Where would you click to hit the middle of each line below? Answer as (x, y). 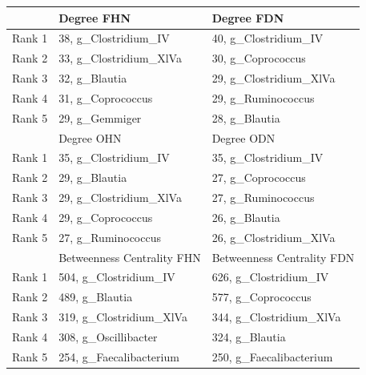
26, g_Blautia (246, 217)
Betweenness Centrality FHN (130, 257)
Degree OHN (90, 137)
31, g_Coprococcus (106, 97)
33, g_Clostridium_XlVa (120, 58)
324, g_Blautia (249, 337)
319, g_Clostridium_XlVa (123, 317)
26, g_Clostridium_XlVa (273, 237)
